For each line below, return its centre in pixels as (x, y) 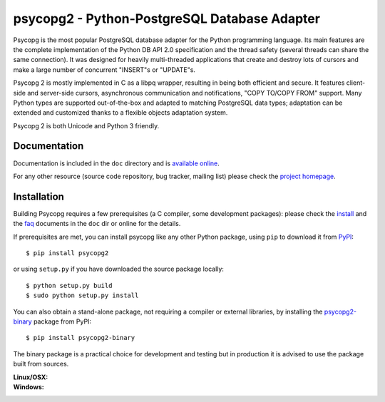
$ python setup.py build (69, 285)
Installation (38, 196)
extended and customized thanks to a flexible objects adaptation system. (120, 113)
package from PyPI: (62, 321)
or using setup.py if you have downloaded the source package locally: (119, 269)
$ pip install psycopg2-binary (81, 338)
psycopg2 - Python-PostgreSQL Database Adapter (167, 19)
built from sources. (41, 364)
